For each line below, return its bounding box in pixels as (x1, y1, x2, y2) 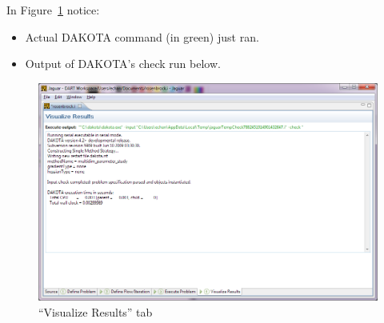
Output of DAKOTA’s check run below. (25, 55, 221, 72)
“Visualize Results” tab (38, 303, 153, 320)
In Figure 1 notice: (6, 2, 100, 18)
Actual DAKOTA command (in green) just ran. (25, 28, 259, 45)
